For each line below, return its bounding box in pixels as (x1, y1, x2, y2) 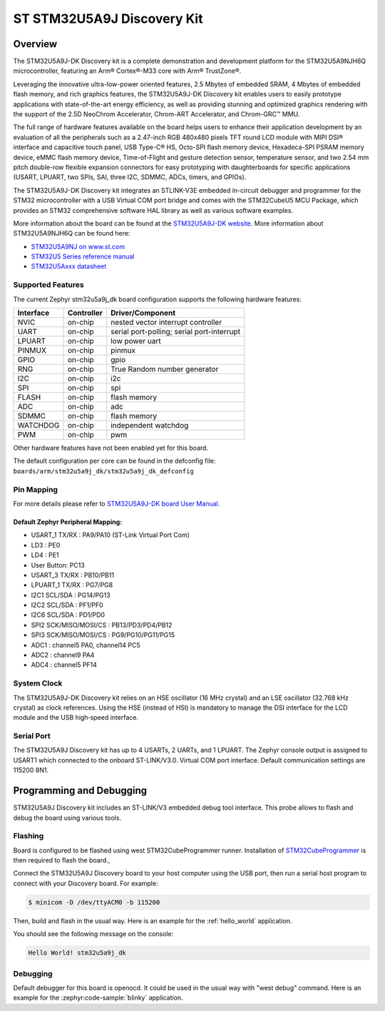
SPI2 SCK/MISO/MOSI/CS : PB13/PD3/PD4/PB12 (31, 620, 173, 629)
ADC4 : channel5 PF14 (31, 660, 98, 669)
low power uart (111, 336, 161, 346)
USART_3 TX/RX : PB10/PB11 (31, 570, 114, 579)
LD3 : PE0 (31, 540, 61, 549)
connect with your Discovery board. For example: (13, 879, 158, 887)
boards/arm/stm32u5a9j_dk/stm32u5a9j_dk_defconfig (13, 467, 194, 475)
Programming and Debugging (13, 785, 148, 797)
